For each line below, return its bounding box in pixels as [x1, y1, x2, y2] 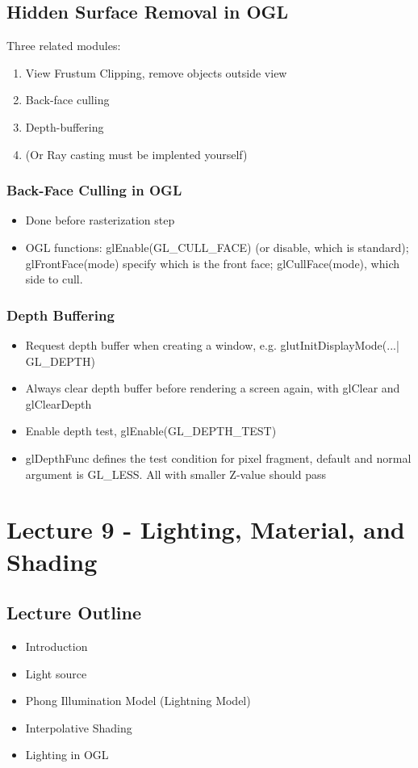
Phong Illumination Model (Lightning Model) [25, 692, 251, 709]
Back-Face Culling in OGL [6, 180, 182, 200]
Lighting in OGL [25, 746, 109, 763]
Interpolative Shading [25, 719, 132, 736]
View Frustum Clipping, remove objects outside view [25, 64, 287, 81]
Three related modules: [6, 37, 121, 54]
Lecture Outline [6, 600, 142, 625]
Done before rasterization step [25, 212, 175, 229]
